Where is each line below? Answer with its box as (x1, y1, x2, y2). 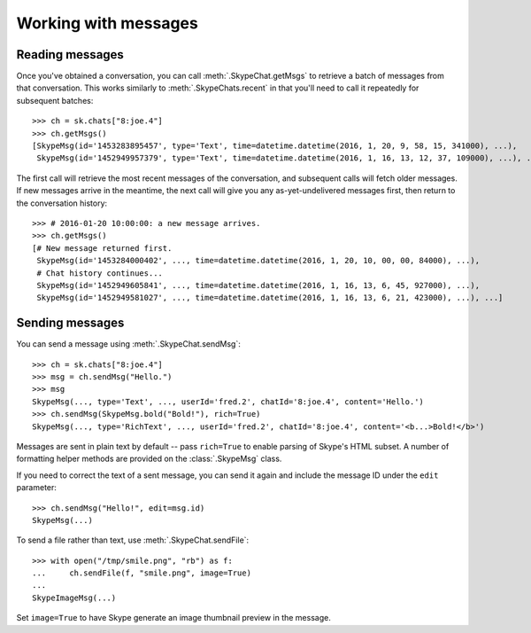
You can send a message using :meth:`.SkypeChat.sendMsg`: (16, 339, 241, 349)
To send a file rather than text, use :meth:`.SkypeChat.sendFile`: (16, 535, 250, 545)
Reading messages (16, 47, 124, 62)
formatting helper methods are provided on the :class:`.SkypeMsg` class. (16, 453, 282, 465)
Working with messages (16, 13, 198, 33)
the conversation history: (16, 198, 108, 208)
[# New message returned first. (32, 243, 173, 253)
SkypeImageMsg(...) (32, 592, 117, 603)
